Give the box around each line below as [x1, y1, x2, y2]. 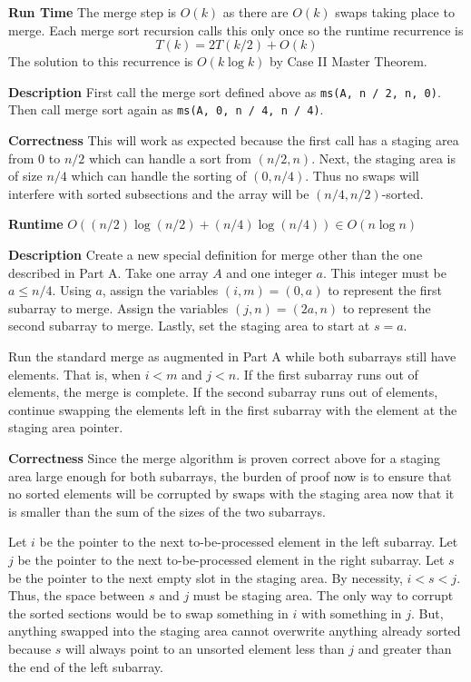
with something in [300, 603, 402, 622]
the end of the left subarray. [8, 657, 163, 676]
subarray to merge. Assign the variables [8, 298, 229, 317]
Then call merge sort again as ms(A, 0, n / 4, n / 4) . [8, 100, 324, 119]
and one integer [226, 262, 312, 282]
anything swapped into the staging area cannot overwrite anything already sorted [8, 621, 461, 640]
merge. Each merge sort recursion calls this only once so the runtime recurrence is [8, 20, 464, 39]
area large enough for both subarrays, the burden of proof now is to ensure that [8, 466, 452, 485]
